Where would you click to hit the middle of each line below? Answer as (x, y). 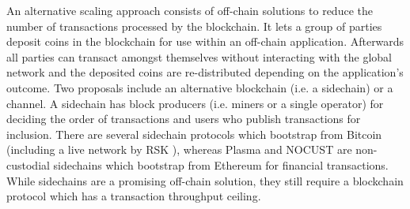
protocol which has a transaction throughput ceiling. (134, 196)
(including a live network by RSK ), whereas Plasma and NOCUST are (179, 149)
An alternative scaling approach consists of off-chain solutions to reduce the (190, 10)
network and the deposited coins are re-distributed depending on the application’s (205, 72)
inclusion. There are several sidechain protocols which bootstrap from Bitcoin (194, 134)
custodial (28, 164)
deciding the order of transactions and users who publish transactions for (184, 119)
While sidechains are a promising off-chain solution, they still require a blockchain (205, 180)
